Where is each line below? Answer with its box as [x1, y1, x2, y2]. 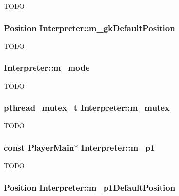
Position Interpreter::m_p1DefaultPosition [4, 181, 176, 193]
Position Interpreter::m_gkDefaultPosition [4, 21, 175, 34]
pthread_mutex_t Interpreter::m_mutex [4, 101, 170, 114]
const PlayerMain [4, 141, 74, 153]
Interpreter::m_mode [4, 61, 90, 74]
